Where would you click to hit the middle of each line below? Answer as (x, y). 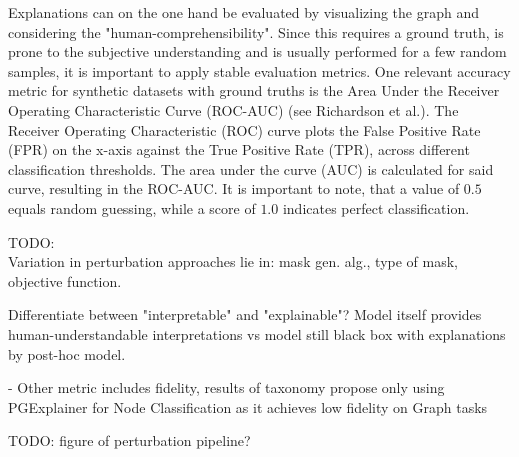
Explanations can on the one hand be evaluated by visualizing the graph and (244, 12)
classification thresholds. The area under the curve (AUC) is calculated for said (251, 168)
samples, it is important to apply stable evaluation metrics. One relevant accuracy (259, 70)
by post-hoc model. (67, 353)
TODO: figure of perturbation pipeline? (129, 440)
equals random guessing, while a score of (132, 207)
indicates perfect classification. (376, 207)
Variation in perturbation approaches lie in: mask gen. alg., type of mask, (233, 261)
